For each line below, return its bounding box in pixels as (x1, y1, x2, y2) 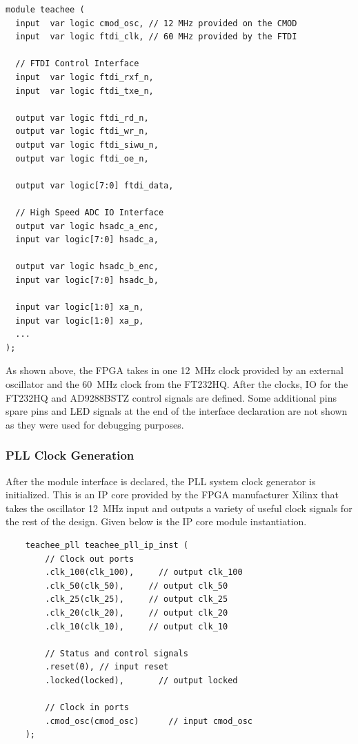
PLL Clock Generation (6, 447, 135, 464)
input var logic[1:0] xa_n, (15, 302, 144, 313)
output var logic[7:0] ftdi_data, (15, 180, 174, 190)
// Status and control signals (45, 648, 188, 658)
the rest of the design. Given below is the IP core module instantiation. (6, 514, 307, 529)
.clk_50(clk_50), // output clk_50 (45, 580, 228, 591)
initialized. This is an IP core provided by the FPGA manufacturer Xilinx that (6, 487, 339, 502)
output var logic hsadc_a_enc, (15, 221, 159, 231)
